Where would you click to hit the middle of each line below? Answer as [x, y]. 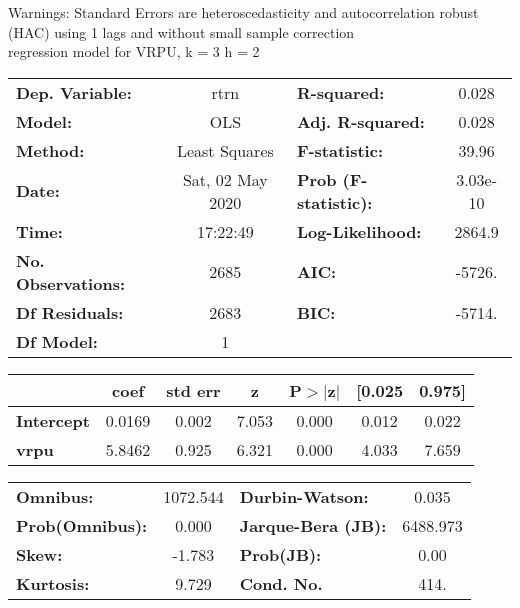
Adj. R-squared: [360, 121]
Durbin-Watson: [304, 496]
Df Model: [57, 341]
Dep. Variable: [74, 92]
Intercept [53, 420]
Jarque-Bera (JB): [313, 525]
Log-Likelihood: [359, 231]
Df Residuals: [70, 312]
